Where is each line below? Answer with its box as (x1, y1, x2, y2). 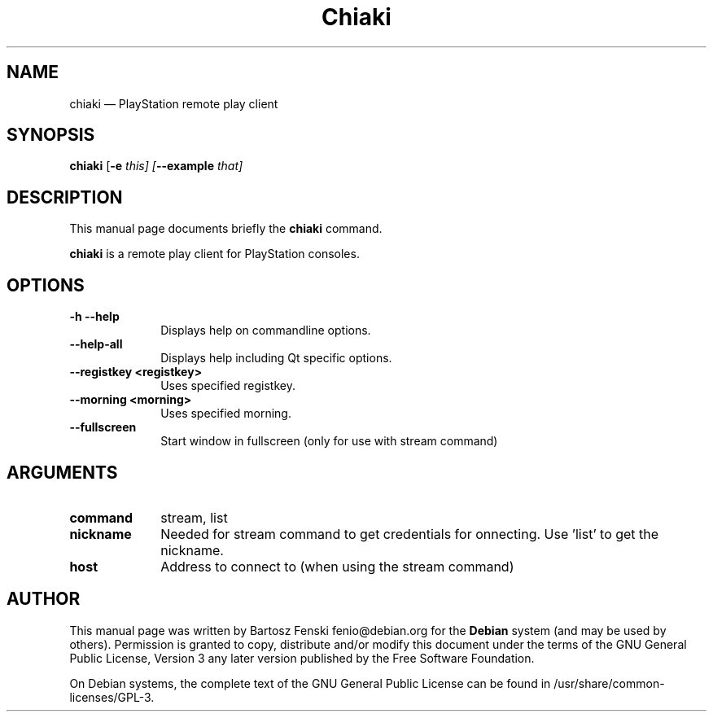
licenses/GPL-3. (69, 690, 155, 704)
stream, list (160, 509, 228, 526)
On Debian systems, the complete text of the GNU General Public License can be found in (69, 676, 551, 690)
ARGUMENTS (7, 462, 118, 483)
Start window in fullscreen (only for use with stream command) (160, 434, 498, 449)
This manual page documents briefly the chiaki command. (69, 221, 383, 236)
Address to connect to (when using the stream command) (160, 558, 514, 575)
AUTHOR (7, 589, 81, 610)
